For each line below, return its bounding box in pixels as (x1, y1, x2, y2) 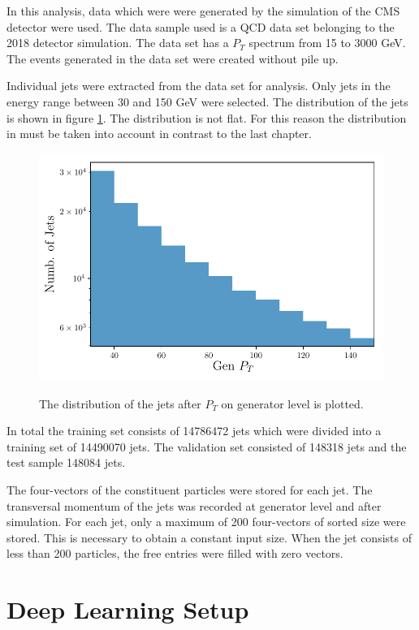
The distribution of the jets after (39, 395, 201, 412)
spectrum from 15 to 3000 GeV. (248, 34, 406, 51)
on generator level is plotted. (221, 395, 364, 412)
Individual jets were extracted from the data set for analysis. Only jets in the (6, 77, 391, 94)
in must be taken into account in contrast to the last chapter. (6, 125, 312, 142)
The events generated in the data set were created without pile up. (6, 50, 339, 67)
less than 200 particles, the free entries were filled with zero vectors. (6, 545, 343, 562)
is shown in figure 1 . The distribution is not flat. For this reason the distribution (6, 109, 407, 126)
